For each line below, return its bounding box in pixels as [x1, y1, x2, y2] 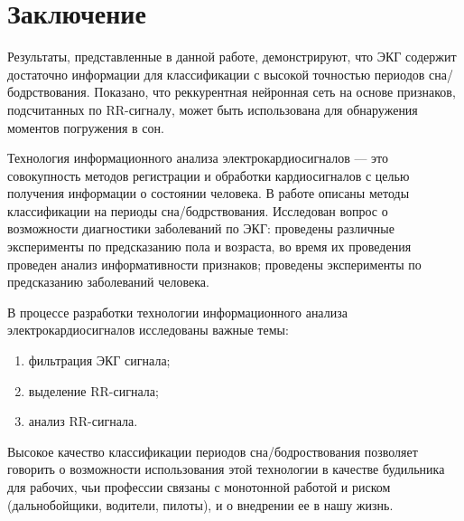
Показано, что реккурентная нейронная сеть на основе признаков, [94, 82, 456, 101]
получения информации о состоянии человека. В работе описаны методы [7, 184, 410, 203]
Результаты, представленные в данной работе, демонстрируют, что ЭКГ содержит [7, 47, 457, 66]
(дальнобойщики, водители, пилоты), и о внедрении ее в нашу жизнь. [7, 495, 394, 514]
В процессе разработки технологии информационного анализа [7, 302, 348, 321]
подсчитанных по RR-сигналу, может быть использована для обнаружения [7, 99, 418, 118]
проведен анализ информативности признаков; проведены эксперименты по [7, 254, 422, 273]
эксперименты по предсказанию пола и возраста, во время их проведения [7, 237, 412, 256]
